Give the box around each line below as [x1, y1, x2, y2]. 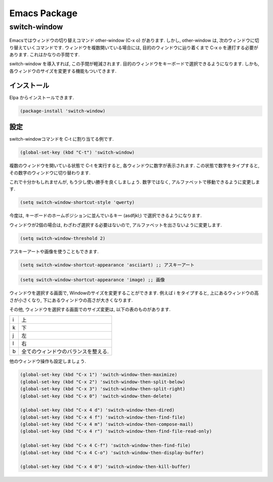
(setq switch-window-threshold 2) [20, 235, 106, 241]
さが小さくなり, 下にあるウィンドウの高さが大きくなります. [9, 297, 133, 303]
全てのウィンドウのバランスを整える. [21, 348, 109, 355]
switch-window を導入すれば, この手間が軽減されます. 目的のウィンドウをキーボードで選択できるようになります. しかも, [9, 61, 260, 67]
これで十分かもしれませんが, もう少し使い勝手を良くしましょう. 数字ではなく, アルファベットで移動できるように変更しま [9, 179, 260, 185]
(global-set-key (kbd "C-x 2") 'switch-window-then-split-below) [20, 379, 186, 384]
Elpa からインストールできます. [9, 94, 74, 101]
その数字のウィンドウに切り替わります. [9, 169, 91, 176]
